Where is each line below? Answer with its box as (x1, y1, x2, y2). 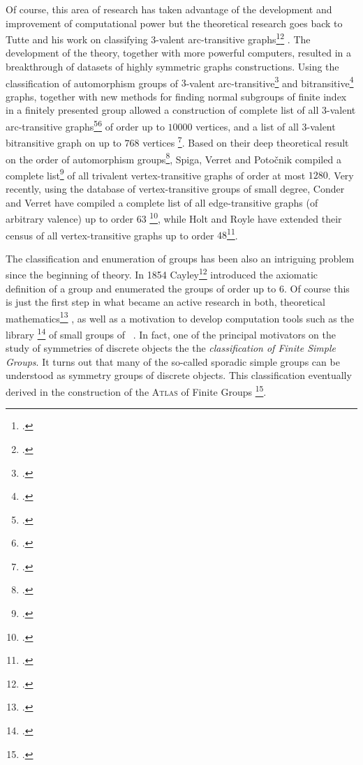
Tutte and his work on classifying (6, 31, 148, 46)
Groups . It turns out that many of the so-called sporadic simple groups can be (6, 354, 340, 369)
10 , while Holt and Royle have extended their (149, 209, 342, 225)
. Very (327, 168, 354, 182)
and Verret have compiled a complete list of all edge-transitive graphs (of (6, 195, 318, 209)
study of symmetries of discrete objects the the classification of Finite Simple (6, 341, 336, 355)
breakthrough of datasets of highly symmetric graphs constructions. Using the (6, 59, 339, 74)
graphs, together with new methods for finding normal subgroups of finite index (6, 89, 347, 103)
